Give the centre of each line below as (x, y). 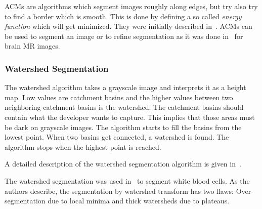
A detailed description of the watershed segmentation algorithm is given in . (123, 164)
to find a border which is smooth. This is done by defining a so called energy (123, 16)
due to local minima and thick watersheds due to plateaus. (139, 201)
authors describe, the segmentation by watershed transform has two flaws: (119, 191)
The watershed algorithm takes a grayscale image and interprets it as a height (125, 87)
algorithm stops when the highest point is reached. (83, 147)
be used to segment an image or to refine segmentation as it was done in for (124, 36)
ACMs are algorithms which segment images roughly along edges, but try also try (131, 6)
